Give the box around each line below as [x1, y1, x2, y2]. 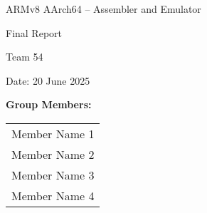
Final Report [6, 25, 63, 40]
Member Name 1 [11, 125, 95, 142]
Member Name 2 [11, 145, 95, 162]
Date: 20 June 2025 [6, 73, 90, 88]
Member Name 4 [11, 187, 95, 204]
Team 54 [6, 49, 43, 64]
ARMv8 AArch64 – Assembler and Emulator [6, 1, 201, 16]
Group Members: [6, 97, 92, 112]
